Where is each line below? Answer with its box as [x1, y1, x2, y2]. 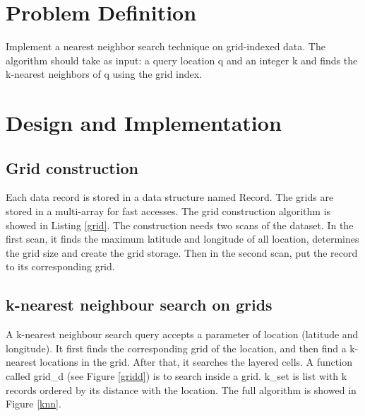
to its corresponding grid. [6, 259, 115, 274]
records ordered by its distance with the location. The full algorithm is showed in [6, 382, 357, 397]
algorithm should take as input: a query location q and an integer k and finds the [6, 52, 358, 67]
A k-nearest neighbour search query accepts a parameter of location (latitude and [6, 327, 359, 342]
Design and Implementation [6, 108, 282, 137]
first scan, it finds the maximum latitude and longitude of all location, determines [6, 231, 359, 246]
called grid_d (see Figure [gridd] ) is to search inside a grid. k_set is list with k [6, 369, 347, 383]
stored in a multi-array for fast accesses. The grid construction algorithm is [6, 204, 331, 219]
